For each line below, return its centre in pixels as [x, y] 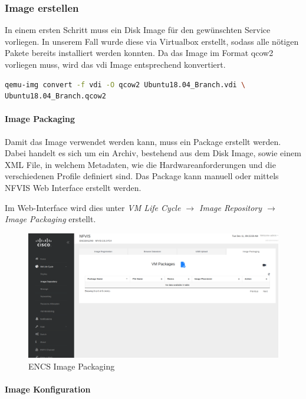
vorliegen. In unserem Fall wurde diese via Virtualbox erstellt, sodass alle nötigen [152, 41]
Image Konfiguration [48, 389]
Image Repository [231, 207]
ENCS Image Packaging [72, 366]
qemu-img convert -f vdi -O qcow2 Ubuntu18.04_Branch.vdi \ [125, 85]
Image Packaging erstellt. [50, 219]
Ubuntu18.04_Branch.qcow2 [55, 96]
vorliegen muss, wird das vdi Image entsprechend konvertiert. [115, 64]
